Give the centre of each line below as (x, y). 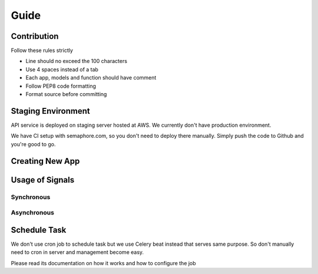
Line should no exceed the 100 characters (77, 61)
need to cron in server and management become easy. (77, 252)
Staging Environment (51, 111)
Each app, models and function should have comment (91, 78)
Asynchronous (32, 213)
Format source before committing (66, 94)
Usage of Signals (43, 180)
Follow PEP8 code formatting (61, 86)
